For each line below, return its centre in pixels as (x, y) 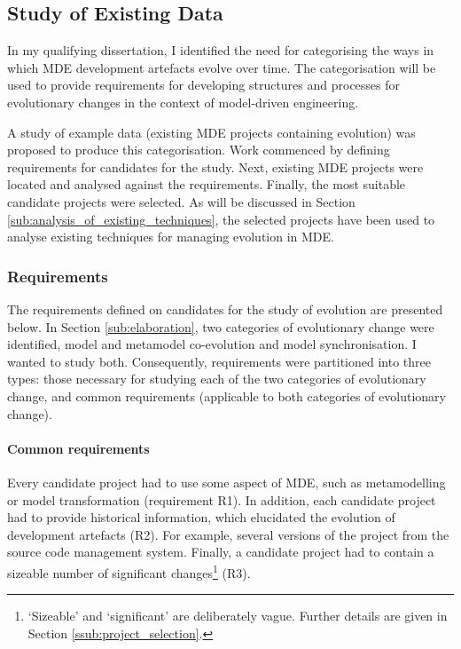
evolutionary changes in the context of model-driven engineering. (183, 102)
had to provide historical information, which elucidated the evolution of (201, 517)
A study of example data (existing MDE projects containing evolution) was (211, 132)
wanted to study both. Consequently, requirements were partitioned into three (219, 361)
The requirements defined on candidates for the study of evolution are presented (225, 309)
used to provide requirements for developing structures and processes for (204, 85)
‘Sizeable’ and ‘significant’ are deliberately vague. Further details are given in (238, 616)
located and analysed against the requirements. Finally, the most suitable (207, 184)
